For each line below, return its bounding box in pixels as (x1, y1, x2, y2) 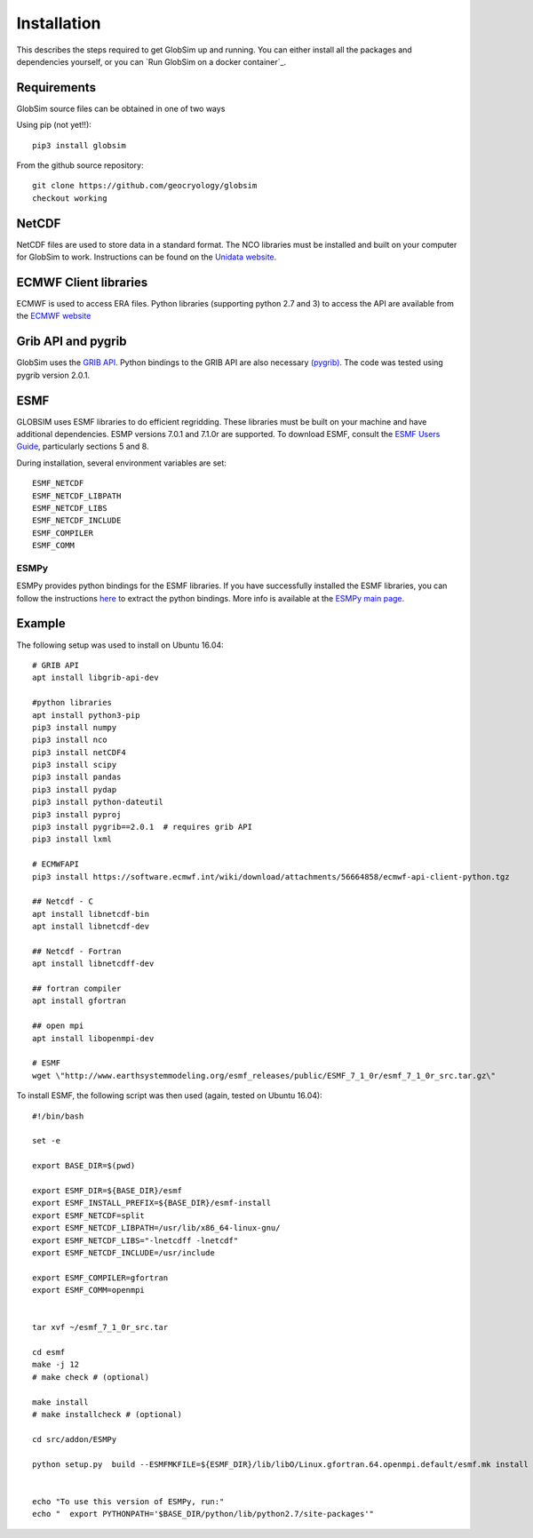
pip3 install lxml (32, 834, 113, 844)
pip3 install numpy (32, 722, 117, 732)
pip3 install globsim (32, 140, 126, 150)
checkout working (32, 193, 107, 203)
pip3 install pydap (32, 785, 117, 794)
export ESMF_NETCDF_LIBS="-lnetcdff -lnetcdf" (32, 1235, 239, 1246)
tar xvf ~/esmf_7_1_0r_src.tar (32, 1322, 169, 1333)
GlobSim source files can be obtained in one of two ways (16, 103, 226, 114)
